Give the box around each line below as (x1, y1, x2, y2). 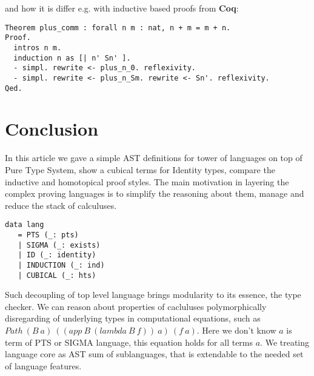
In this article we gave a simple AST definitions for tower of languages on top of (5, 151, 302, 164)
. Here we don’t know (196, 324, 276, 336)
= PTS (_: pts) (18, 230, 79, 239)
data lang (5, 220, 44, 229)
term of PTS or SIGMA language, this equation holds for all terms (5, 335, 253, 348)
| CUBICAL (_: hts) (18, 271, 96, 280)
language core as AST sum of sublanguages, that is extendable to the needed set (5, 348, 304, 360)
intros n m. (13, 43, 62, 52)
